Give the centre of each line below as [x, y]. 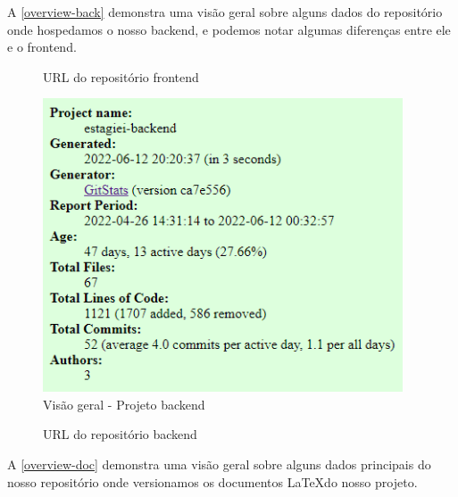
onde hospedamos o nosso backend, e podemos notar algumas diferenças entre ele [229, 29]
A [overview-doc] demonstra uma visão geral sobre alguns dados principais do [219, 464]
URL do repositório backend [120, 434]
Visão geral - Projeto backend [124, 404]
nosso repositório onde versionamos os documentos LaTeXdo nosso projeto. [212, 481]
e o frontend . [42, 47]
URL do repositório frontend [121, 76]
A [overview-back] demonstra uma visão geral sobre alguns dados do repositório [225, 12]
